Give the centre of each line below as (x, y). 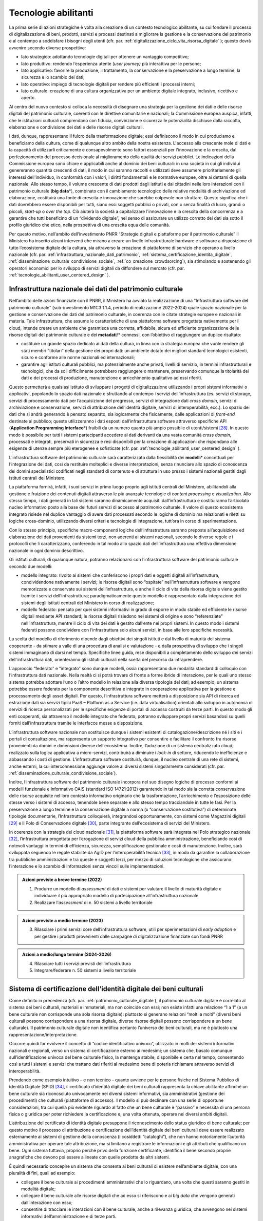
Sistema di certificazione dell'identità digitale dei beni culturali (106, 989)
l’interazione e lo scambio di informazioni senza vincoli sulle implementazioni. (87, 866)
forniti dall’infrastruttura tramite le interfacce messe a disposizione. (76, 723)
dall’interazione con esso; (47, 1202)
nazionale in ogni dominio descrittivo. (47, 550)
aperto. (28, 98)
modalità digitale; (38, 1189)
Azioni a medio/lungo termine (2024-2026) (67, 954)
